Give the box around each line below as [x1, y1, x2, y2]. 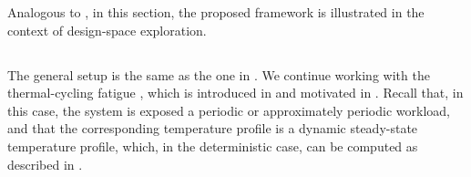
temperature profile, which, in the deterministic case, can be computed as [7, 136, 418, 155]
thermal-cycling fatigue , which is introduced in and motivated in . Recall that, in [7, 83, 464, 102]
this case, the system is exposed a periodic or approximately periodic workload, [7, 100, 450, 120]
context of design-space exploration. [7, 20, 207, 39]
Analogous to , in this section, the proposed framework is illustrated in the [7, 3, 425, 21]
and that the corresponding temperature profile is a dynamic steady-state [7, 119, 418, 138]
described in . [7, 154, 83, 173]
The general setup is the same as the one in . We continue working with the [7, 65, 430, 84]
